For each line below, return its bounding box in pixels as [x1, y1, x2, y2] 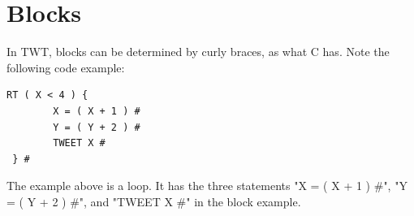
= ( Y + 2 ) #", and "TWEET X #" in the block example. [6, 192, 301, 210]
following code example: [6, 58, 125, 76]
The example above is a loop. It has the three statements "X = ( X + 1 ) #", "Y [6, 177, 408, 194]
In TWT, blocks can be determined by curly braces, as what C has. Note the [6, 43, 390, 60]
